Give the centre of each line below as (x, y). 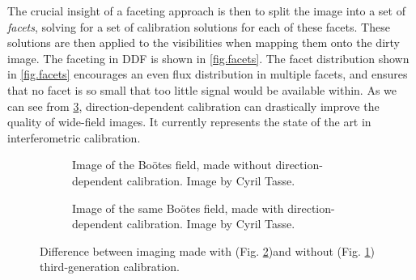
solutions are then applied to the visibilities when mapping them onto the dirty (204, 42)
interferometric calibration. (74, 137)
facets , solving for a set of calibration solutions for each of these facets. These (199, 26)
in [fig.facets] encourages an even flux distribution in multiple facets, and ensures (208, 74)
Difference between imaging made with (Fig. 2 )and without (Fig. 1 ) (208, 250)
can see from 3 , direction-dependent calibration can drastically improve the (193, 106)
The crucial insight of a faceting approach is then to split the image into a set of (206, 11)
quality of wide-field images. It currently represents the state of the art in (189, 122)
